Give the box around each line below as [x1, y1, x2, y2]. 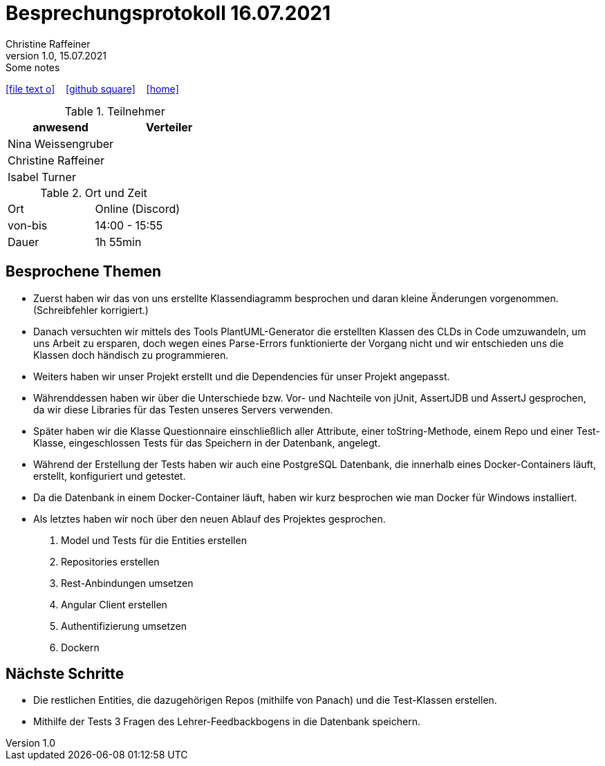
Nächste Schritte [6, 665, 124, 683]
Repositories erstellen [61, 555, 160, 568]
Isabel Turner [8, 169, 76, 184]
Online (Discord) [95, 201, 180, 216]
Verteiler [146, 120, 193, 134]
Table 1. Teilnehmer [64, 104, 165, 118]
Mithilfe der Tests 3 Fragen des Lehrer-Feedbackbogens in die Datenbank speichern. [33, 716, 420, 728]
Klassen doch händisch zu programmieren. [33, 348, 229, 361]
